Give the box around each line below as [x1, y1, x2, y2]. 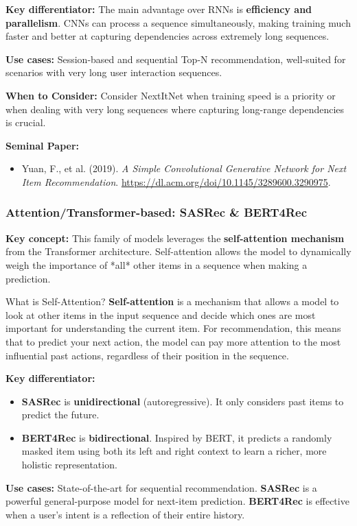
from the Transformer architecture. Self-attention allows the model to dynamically [5, 244, 352, 259]
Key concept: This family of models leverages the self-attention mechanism [5, 230, 345, 245]
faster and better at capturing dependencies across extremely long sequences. [5, 29, 330, 43]
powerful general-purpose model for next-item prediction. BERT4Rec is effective [5, 494, 349, 508]
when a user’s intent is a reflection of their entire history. [5, 507, 245, 521]
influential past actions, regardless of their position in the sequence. [5, 348, 289, 362]
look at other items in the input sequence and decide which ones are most [5, 307, 316, 322]
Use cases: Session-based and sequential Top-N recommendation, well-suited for [5, 51, 346, 66]
